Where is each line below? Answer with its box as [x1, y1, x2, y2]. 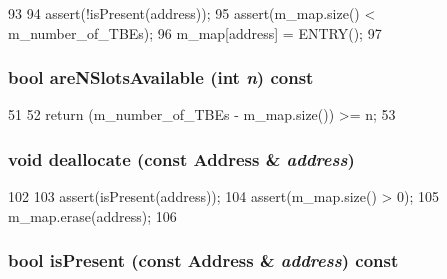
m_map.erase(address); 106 [8, 205, 177, 226]
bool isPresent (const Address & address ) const [8, 248, 399, 273]
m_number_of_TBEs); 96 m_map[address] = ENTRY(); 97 [8, 22, 382, 43]
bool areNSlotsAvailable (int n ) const [8, 65, 314, 90]
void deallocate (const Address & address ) [8, 146, 355, 171]
